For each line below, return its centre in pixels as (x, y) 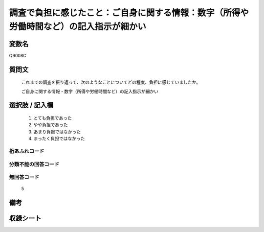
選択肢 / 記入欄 (31, 105)
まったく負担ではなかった (59, 139)
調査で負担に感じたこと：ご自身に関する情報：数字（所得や (129, 13)
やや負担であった (51, 125)
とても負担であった (53, 118)
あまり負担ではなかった (57, 132)
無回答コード (24, 177)
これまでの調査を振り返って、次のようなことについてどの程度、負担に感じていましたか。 (111, 82)
